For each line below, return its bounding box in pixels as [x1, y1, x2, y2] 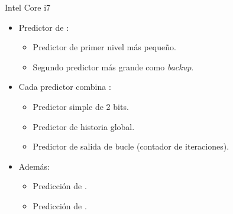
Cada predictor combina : [18, 80, 111, 93]
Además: [18, 160, 50, 172]
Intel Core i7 [5, 1, 51, 13]
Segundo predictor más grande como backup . [33, 60, 194, 73]
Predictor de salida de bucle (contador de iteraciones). [33, 140, 229, 153]
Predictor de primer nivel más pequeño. [33, 41, 176, 53]
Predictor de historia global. [33, 120, 135, 132]
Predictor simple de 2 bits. [33, 100, 129, 112]
